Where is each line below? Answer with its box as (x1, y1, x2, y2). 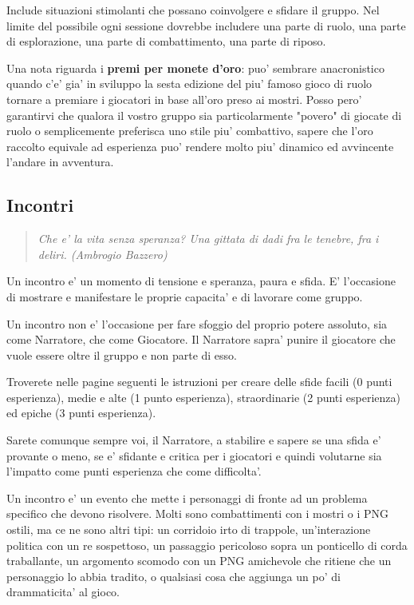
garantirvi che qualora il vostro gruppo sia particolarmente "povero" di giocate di (6, 106, 402, 123)
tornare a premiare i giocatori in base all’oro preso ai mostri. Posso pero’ (6, 90, 362, 107)
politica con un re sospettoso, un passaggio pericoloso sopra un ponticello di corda (6, 536, 408, 553)
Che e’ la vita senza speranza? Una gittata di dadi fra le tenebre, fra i (37, 230, 379, 247)
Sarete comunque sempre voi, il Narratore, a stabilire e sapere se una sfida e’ (6, 432, 381, 448)
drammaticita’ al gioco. (6, 583, 120, 600)
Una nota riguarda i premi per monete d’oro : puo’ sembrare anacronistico (6, 59, 384, 76)
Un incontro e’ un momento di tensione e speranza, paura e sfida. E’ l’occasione (6, 273, 396, 289)
